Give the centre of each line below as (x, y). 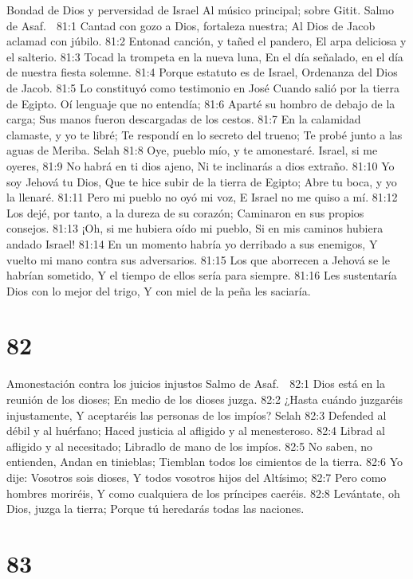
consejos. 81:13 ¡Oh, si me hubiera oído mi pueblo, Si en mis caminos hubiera (195, 228)
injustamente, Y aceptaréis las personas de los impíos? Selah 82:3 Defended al (197, 415)
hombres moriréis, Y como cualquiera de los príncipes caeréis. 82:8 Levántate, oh (203, 493)
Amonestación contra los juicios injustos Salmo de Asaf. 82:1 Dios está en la (196, 383)
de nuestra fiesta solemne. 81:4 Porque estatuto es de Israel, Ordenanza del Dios (202, 72)
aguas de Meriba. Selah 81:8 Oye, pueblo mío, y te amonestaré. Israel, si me (192, 150)
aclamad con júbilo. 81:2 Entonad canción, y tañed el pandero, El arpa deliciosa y (206, 41)
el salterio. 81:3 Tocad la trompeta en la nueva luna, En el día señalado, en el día (205, 56)
